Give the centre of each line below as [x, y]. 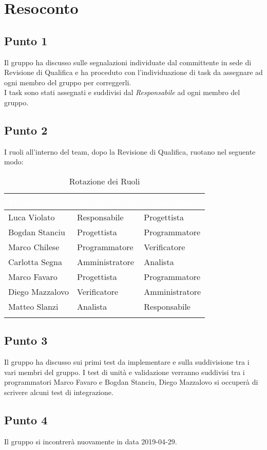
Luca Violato [32, 217]
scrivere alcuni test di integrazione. [59, 392]
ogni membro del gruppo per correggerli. [68, 82]
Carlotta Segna [35, 261]
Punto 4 [26, 419]
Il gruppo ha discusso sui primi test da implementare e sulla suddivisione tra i [127, 362]
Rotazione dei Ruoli [104, 181]
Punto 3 [26, 340]
